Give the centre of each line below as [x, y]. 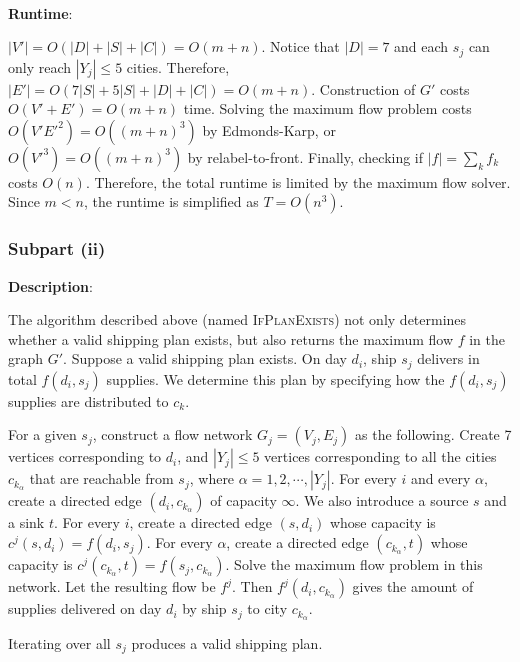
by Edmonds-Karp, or [269, 129]
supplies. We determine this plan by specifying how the [275, 378]
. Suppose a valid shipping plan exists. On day [205, 358]
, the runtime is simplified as [171, 201]
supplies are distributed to [88, 400]
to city [267, 608]
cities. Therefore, [178, 66]
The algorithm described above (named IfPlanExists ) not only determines [237, 319]
